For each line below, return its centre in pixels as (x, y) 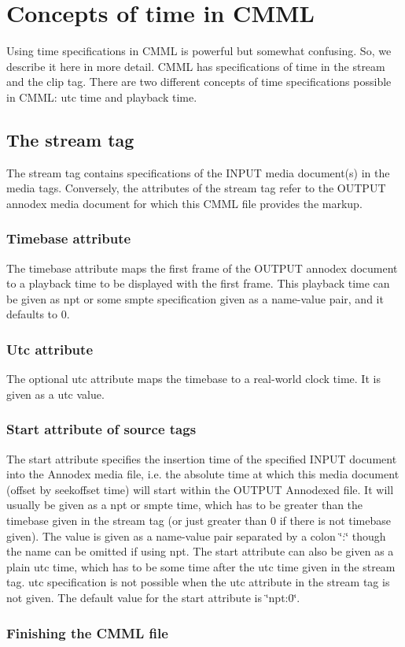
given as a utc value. (55, 394)
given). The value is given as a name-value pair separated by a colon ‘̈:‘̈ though (196, 535)
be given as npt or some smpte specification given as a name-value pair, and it (195, 298)
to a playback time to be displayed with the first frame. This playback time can (198, 283)
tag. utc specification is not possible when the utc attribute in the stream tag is (198, 582)
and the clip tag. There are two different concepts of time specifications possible (199, 82)
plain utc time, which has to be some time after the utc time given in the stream (201, 566)
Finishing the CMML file (87, 632)
